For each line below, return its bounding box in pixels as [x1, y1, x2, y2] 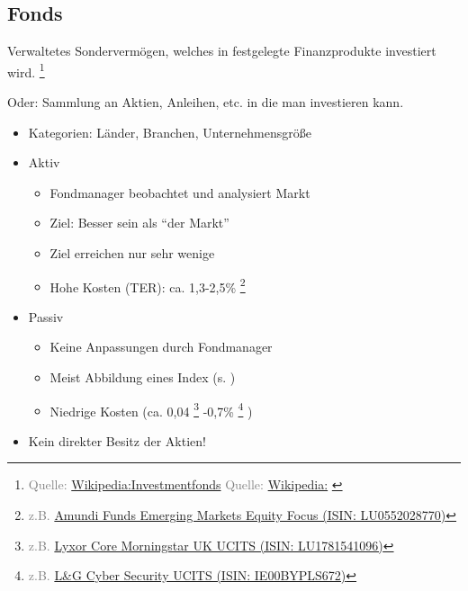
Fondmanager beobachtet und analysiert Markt [49, 183, 310, 201]
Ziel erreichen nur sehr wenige [49, 244, 215, 263]
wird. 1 [7, 59, 45, 81]
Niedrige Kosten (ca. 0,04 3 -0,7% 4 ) [49, 398, 253, 420]
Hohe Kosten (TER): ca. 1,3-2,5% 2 [49, 274, 246, 296]
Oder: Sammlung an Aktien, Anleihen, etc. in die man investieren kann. [7, 93, 404, 112]
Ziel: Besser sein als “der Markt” [49, 213, 229, 232]
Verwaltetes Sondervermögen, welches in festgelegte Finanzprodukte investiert [7, 41, 436, 60]
